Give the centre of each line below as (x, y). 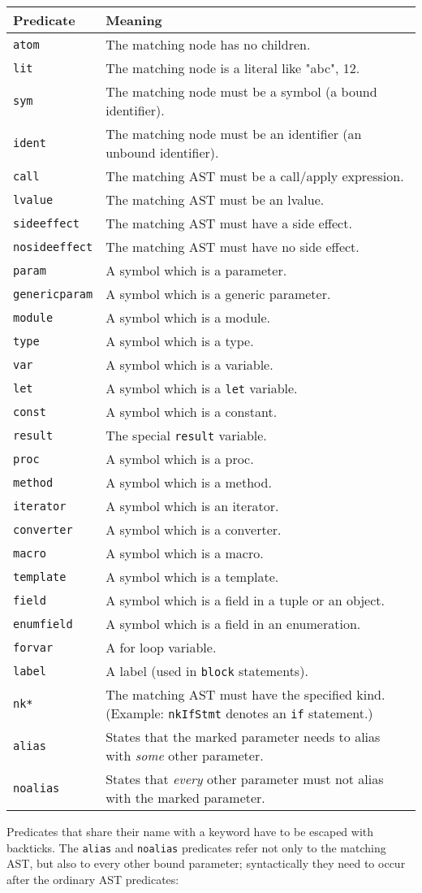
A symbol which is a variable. (189, 364)
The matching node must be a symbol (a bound (241, 91)
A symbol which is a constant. (192, 412)
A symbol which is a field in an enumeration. (233, 624)
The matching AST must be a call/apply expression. (255, 176)
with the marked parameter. (185, 798)
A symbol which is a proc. (180, 459)
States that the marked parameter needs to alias (243, 737)
